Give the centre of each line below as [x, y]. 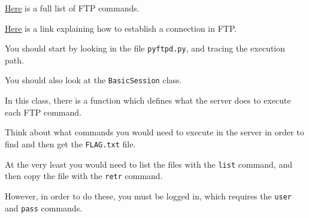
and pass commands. [44, 208]
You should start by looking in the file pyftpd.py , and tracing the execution [145, 48]
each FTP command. [43, 112]
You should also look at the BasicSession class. [93, 80]
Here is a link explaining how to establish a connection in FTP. [121, 28]
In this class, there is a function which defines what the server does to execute [148, 100]
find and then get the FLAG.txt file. [70, 143]
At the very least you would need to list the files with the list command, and [149, 164]
